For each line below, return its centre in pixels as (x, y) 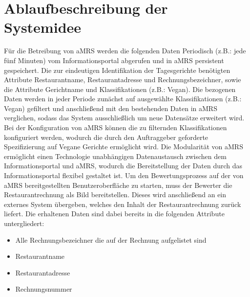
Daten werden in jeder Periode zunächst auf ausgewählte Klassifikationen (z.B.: (123, 99)
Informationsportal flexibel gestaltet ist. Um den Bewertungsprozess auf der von (124, 175)
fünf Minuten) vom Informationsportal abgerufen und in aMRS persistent (114, 60)
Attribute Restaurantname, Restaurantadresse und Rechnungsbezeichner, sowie (123, 80)
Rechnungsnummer (44, 289)
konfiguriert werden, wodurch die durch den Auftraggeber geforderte (106, 137)
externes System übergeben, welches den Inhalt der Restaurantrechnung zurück (123, 204)
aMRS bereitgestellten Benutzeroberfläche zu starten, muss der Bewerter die (118, 185)
